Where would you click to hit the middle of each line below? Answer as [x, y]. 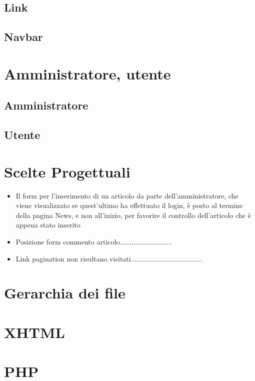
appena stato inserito [48, 225]
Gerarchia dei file [65, 293]
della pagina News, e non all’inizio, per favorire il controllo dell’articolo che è [133, 215]
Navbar [23, 37]
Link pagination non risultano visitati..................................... [109, 258]
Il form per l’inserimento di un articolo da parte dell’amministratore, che [127, 195]
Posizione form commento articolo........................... [94, 241]
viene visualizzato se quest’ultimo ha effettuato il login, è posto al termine [129, 205]
